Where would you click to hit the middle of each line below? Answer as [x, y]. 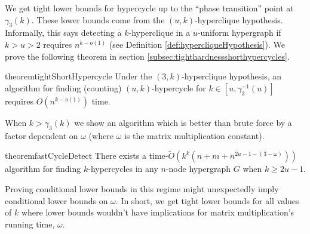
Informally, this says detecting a [63, 33]
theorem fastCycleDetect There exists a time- [87, 156]
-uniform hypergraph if [239, 33]
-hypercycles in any [123, 169]
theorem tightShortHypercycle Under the [79, 76]
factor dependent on [42, 135]
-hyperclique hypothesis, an [232, 76]
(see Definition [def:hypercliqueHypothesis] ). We [197, 44]
